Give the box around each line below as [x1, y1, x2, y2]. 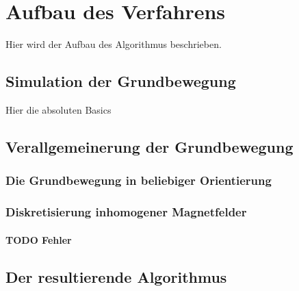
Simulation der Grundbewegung [5, 71, 236, 92]
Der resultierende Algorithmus [5, 266, 227, 287]
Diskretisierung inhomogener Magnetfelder [5, 203, 247, 220]
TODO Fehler [5, 232, 72, 246]
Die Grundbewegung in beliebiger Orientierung [5, 172, 272, 189]
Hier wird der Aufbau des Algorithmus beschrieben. [5, 37, 222, 51]
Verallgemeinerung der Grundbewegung [5, 136, 294, 157]
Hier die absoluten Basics [5, 102, 112, 116]
